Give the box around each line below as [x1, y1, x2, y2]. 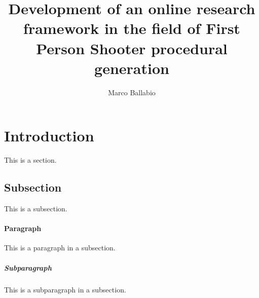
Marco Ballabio [108, 87, 156, 97]
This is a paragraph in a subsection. [4, 242, 116, 253]
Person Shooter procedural [36, 38, 228, 58]
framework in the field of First [23, 18, 240, 39]
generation [94, 57, 169, 78]
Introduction [4, 125, 94, 146]
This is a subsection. [4, 203, 67, 214]
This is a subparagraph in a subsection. [4, 284, 126, 294]
